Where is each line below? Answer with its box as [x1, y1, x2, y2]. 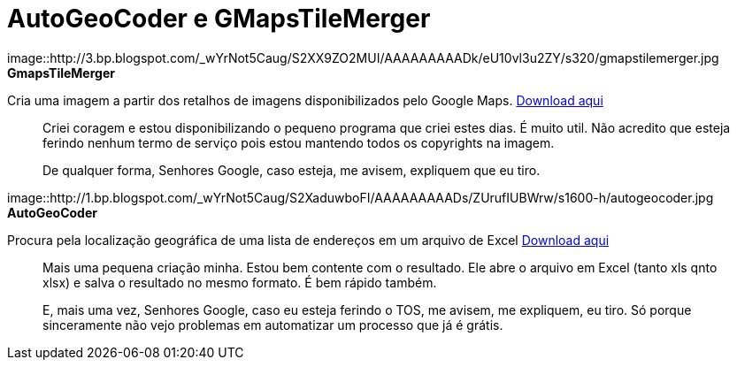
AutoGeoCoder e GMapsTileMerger [7, 4, 431, 34]
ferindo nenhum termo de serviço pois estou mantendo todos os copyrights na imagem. [42, 134, 555, 150]
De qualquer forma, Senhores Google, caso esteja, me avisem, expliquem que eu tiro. [42, 162, 541, 178]
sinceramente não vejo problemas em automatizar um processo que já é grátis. [42, 317, 503, 333]
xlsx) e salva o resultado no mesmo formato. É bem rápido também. [42, 274, 437, 290]
